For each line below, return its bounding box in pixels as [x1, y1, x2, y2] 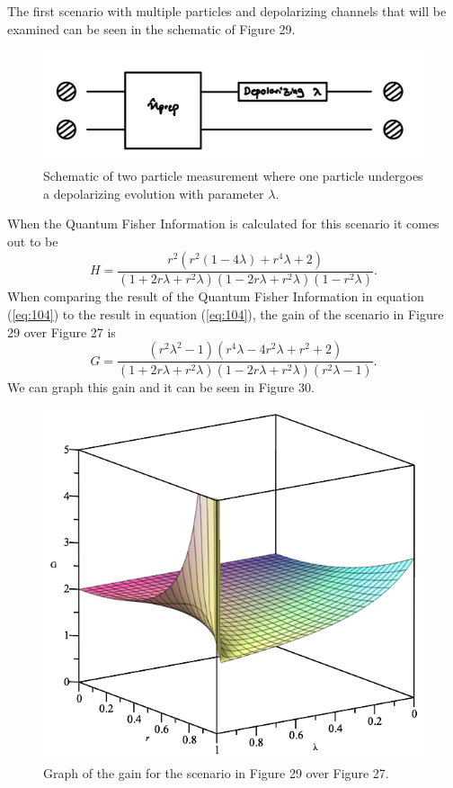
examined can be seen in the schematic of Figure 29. [7, 19, 296, 38]
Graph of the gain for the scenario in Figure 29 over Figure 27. [43, 763, 389, 782]
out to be [7, 232, 58, 251]
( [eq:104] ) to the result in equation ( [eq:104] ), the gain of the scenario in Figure [7, 305, 444, 324]
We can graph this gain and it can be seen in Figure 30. [7, 378, 315, 397]
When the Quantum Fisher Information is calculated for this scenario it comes [7, 214, 440, 233]
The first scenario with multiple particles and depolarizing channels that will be [7, 2, 447, 20]
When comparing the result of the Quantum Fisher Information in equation [7, 287, 424, 306]
